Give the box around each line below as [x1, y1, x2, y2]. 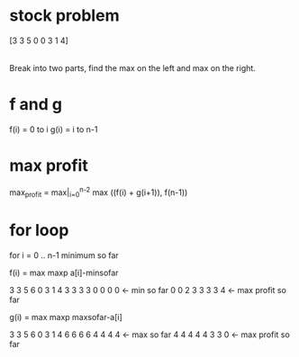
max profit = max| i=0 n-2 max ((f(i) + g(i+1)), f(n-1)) [9, 185, 188, 200]
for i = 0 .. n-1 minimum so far [9, 250, 119, 261]
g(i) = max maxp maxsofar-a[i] [9, 312, 123, 323]
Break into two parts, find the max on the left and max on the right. [9, 62, 257, 73]
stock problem [9, 5, 120, 26]
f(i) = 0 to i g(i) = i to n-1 [9, 123, 98, 135]
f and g [9, 94, 63, 115]
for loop [9, 220, 69, 241]
